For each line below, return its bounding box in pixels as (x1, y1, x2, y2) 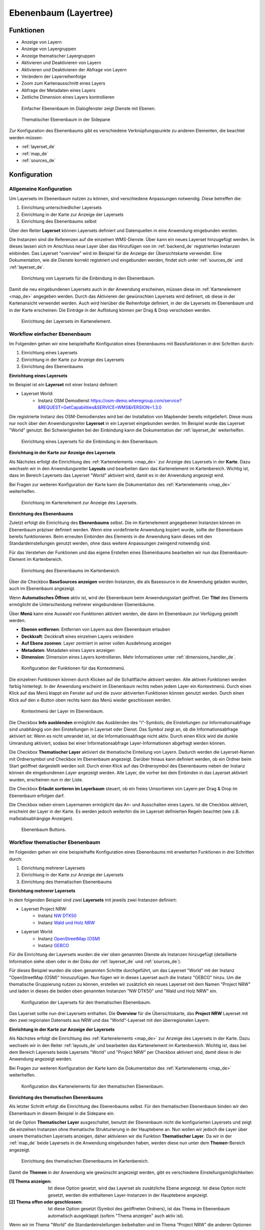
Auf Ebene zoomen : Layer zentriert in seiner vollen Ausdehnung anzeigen (21, 640, 172, 646)
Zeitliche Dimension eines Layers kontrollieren (21, 94, 115, 100)
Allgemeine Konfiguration (9, 185, 72, 192)
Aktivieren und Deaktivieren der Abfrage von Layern (21, 66, 127, 72)
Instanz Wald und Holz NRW (38, 920, 95, 925)
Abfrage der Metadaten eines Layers (21, 87, 96, 93)
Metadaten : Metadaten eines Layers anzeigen (21, 647, 115, 653)
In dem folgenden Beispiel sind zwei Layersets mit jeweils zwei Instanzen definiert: (9, 897, 177, 903)
